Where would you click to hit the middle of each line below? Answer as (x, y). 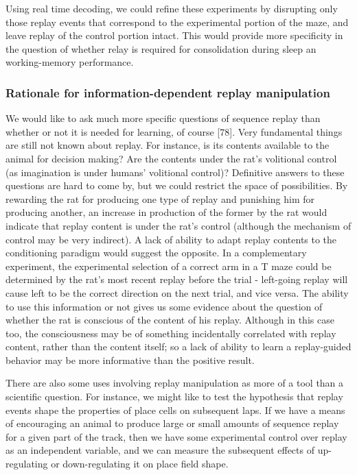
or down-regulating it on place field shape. (140, 464)
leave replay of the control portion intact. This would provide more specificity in (174, 35)
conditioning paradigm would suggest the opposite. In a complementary (156, 253)
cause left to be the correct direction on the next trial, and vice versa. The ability (177, 292)
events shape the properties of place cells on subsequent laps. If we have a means (175, 410)
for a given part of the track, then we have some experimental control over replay (176, 436)
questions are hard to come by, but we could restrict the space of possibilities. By (177, 185)
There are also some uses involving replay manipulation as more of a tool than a (175, 383)
